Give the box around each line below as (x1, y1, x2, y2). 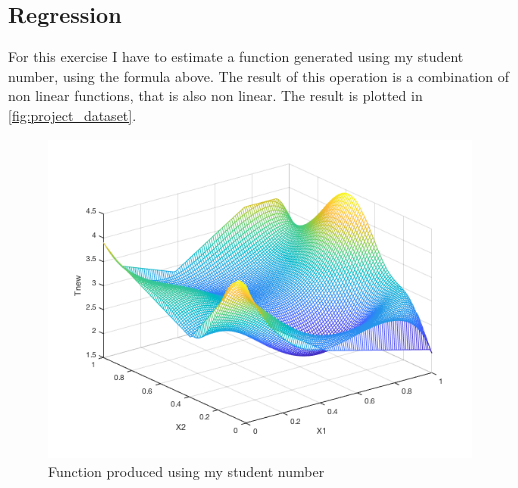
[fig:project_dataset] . (8, 104, 137, 125)
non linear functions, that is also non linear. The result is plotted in (8, 85, 423, 106)
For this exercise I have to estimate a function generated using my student (8, 46, 464, 67)
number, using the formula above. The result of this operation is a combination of (8, 65, 509, 86)
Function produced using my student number (48, 461, 325, 482)
